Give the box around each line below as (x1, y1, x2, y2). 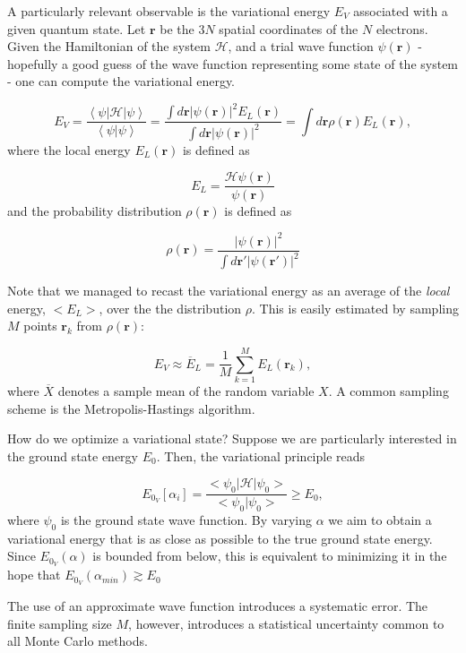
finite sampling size (7, 614, 112, 632)
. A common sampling (328, 381, 449, 400)
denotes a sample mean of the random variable (57, 381, 315, 400)
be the (160, 19, 194, 38)
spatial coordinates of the (219, 19, 358, 38)
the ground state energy (7, 446, 138, 465)
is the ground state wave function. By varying (60, 510, 312, 528)
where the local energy (7, 140, 131, 159)
